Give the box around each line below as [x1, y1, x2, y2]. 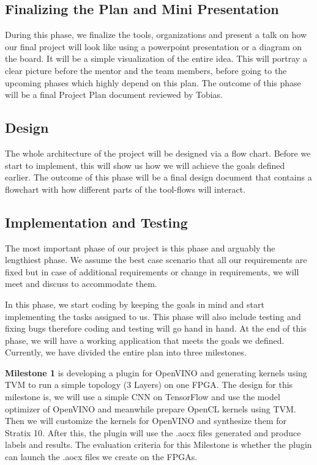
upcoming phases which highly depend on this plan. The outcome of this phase [5, 76, 301, 89]
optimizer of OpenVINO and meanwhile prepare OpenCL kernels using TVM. [5, 402, 296, 415]
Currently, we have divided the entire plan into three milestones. [5, 346, 247, 359]
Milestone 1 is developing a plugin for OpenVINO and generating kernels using [5, 366, 307, 379]
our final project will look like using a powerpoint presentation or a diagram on [5, 40, 302, 53]
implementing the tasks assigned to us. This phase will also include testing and [5, 310, 301, 322]
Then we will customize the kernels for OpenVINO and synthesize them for [5, 414, 287, 427]
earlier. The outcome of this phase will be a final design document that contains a [5, 171, 312, 184]
